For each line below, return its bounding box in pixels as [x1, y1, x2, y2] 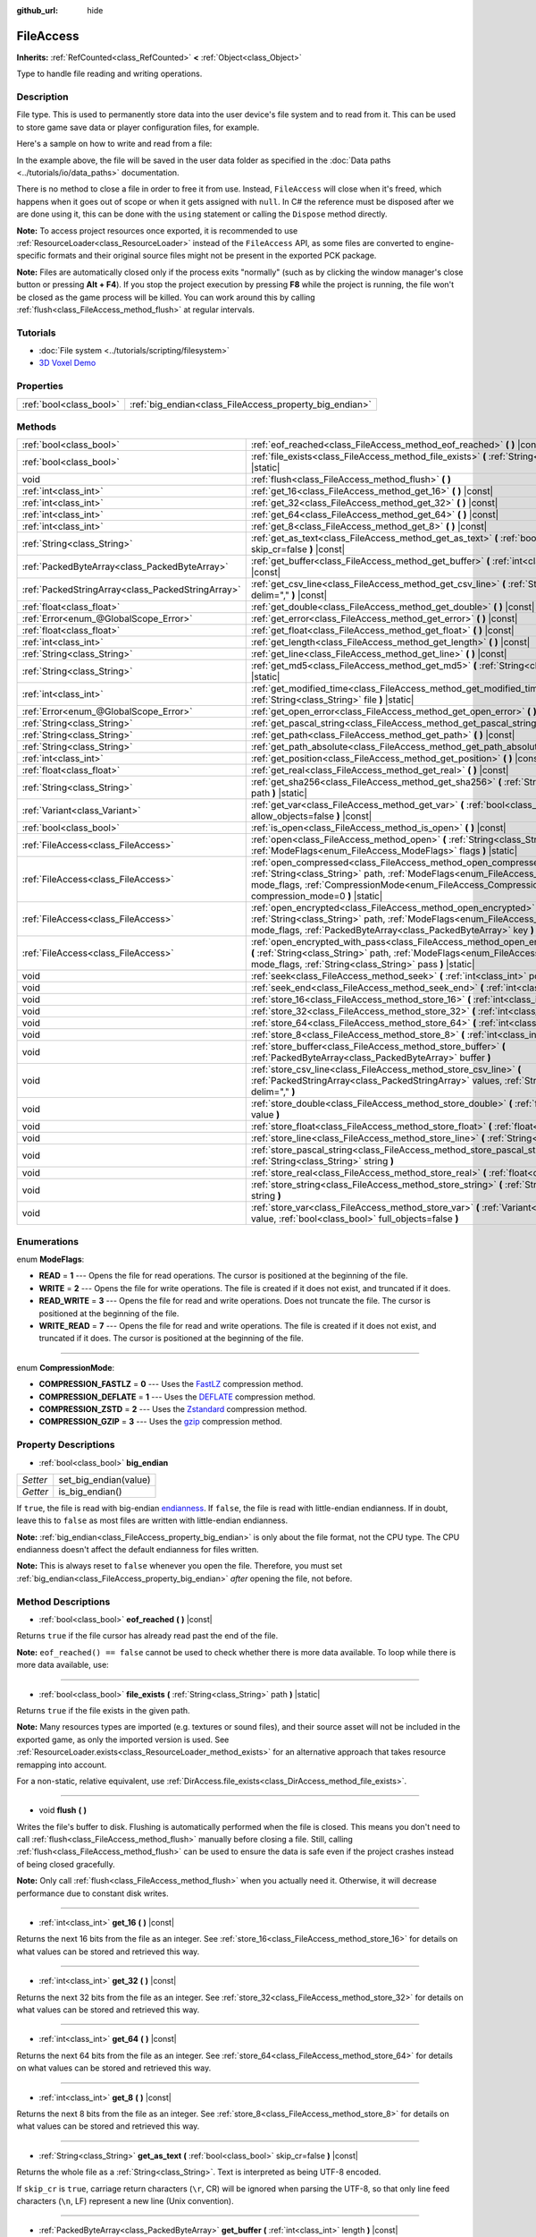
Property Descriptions [16, 1439, 115, 1451]
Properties [16, 380, 64, 393]
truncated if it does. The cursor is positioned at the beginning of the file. [38, 1333, 304, 1344]
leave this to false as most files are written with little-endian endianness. [16, 1515, 289, 1526]
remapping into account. [16, 1759, 107, 1770]
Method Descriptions [16, 1595, 111, 1608]
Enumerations [16, 1235, 80, 1247]
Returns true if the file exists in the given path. [16, 1705, 191, 1715]
